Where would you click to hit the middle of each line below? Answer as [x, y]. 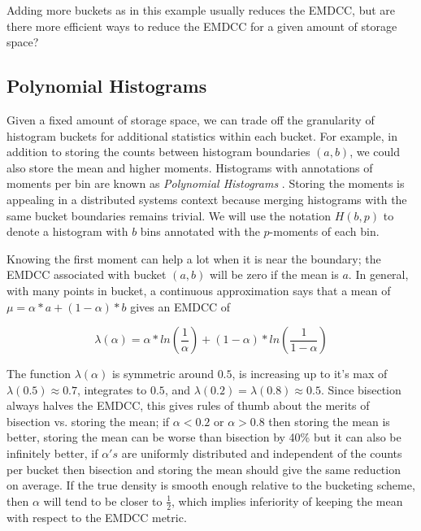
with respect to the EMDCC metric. [97, 517]
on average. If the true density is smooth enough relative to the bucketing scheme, [211, 485]
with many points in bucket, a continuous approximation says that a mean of [199, 290]
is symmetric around [163, 374]
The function [39, 374]
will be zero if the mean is [274, 274]
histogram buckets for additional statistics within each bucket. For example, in [202, 135]
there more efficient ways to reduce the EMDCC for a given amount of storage [202, 26]
